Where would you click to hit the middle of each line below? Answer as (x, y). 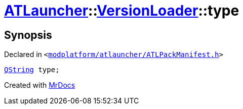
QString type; (32, 70)
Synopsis (28, 35)
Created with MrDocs (40, 85)
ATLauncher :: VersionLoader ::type (122, 11)
